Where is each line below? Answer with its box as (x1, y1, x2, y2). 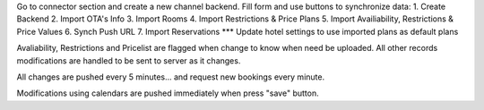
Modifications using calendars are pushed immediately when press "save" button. (16, 88, 319, 98)
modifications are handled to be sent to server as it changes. (16, 55, 241, 66)
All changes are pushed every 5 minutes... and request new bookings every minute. (16, 72, 325, 82)
